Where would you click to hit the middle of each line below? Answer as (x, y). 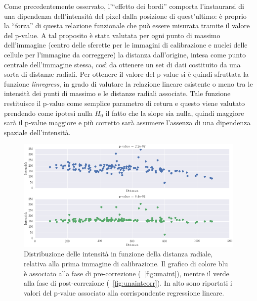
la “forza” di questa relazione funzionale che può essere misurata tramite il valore (127, 25)
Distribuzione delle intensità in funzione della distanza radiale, (118, 254)
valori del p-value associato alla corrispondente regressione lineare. (124, 292)
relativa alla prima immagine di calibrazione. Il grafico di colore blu (126, 263)
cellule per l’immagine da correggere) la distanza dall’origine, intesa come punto (125, 54)
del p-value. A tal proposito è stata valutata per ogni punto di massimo (112, 35)
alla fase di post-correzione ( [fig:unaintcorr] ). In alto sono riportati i (128, 283)
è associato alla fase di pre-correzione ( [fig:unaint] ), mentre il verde (127, 273)
